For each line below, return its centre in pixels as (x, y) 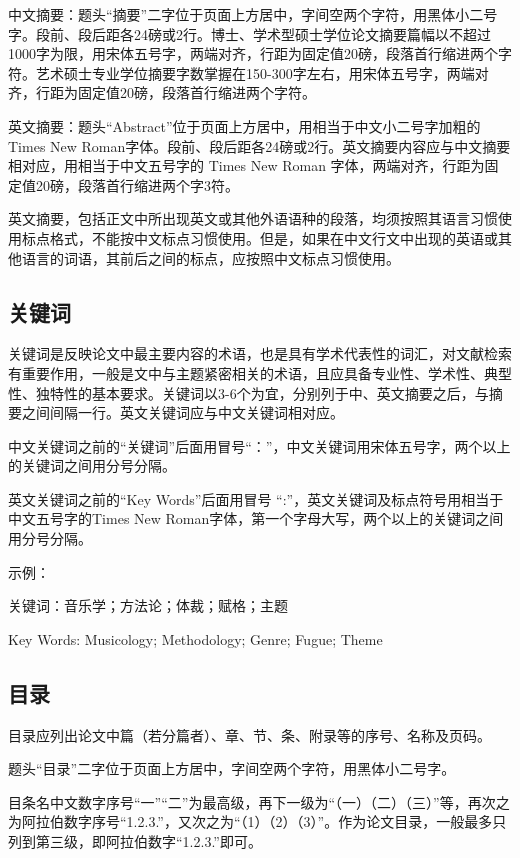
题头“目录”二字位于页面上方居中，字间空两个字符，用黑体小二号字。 (232, 768)
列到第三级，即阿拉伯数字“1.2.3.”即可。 (135, 841)
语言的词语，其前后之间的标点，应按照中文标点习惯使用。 (210, 257)
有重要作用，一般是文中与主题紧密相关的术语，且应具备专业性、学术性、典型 (260, 372)
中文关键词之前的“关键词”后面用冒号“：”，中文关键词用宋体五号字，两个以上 (259, 445)
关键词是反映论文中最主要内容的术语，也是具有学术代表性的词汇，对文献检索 (260, 353)
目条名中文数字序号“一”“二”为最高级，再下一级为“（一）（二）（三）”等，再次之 (259, 801)
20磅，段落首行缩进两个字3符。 (137, 184)
